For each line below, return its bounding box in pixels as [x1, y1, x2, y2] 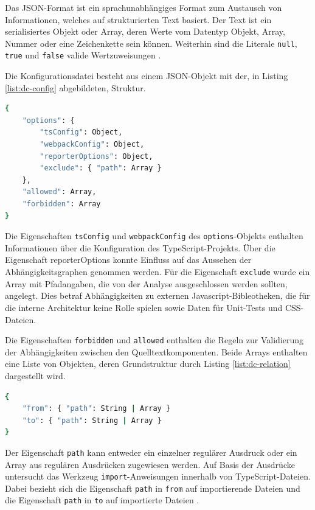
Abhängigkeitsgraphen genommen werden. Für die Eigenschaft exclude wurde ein [5, 265, 310, 278]
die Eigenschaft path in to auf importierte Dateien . [5, 494, 199, 506]
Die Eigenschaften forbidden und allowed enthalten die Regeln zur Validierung [5, 334, 304, 346]
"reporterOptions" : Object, [40, 152, 153, 161]
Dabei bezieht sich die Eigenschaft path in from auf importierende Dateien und [5, 481, 300, 494]
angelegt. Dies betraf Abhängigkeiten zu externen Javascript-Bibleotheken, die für [5, 289, 310, 302]
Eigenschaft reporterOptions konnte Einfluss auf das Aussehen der [5, 253, 252, 266]
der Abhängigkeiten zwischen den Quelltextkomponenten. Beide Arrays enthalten [5, 345, 308, 358]
